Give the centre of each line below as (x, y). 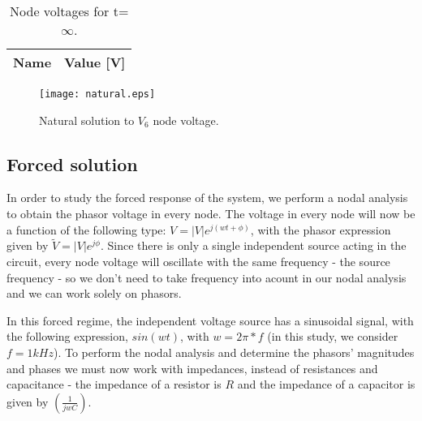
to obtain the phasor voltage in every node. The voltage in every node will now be (211, 214)
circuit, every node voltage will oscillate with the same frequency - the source (198, 262)
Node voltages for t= (69, 11)
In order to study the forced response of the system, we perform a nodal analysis (207, 198)
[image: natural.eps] (97, 94)
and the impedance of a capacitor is (326, 384)
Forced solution (72, 163)
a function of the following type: (86, 229)
